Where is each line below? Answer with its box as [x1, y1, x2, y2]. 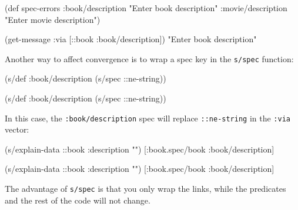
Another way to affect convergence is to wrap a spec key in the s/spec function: [5, 52, 294, 65]
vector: [5, 123, 29, 136]
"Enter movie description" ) [5, 13, 101, 25]
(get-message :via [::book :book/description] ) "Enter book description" [5, 33, 257, 45]
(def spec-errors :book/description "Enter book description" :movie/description [5, 2, 287, 13]
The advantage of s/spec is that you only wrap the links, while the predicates [5, 182, 286, 195]
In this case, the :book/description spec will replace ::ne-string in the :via [5, 111, 290, 124]
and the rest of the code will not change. [5, 194, 150, 206]
